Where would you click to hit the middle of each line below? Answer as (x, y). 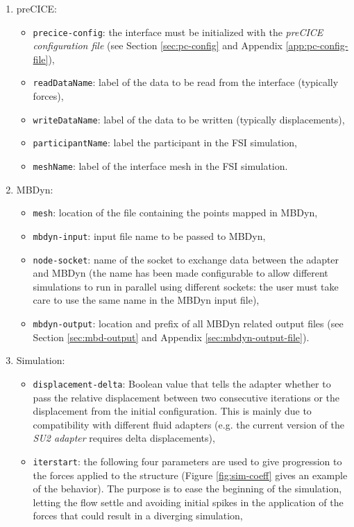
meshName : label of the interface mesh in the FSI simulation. (160, 166)
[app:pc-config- (317, 45)
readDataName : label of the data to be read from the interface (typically (186, 82)
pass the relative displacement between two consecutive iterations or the (186, 397)
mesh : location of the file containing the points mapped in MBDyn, (175, 213)
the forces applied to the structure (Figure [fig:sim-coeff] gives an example (190, 475)
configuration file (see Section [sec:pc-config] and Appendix (158, 45)
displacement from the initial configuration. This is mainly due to (172, 411)
